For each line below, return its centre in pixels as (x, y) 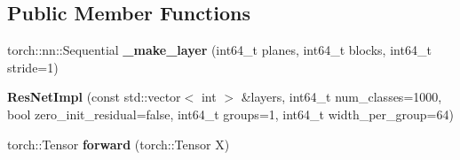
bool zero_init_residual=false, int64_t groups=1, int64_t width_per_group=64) (230, 114)
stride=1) (33, 67)
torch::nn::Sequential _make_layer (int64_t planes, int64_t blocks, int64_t (219, 50)
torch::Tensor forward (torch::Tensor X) (119, 144)
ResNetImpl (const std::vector (94, 97)
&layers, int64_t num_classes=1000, (341, 97)
